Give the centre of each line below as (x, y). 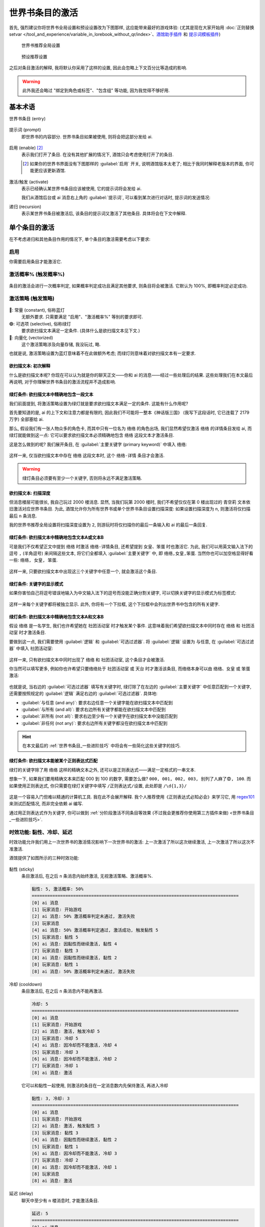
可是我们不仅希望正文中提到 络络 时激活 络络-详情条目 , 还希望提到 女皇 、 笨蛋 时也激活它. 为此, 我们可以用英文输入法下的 (131, 546)
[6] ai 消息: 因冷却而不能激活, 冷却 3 (74, 1153)
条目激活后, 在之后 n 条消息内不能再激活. (62, 991)
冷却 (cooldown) (26, 984)
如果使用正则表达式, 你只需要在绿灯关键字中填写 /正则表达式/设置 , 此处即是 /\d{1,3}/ (98, 786)
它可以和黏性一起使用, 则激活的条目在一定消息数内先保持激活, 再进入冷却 (95, 1085)
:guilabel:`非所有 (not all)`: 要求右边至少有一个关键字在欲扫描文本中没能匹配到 (99, 716)
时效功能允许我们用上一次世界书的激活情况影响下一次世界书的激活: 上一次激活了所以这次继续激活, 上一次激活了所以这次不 (132, 842)
